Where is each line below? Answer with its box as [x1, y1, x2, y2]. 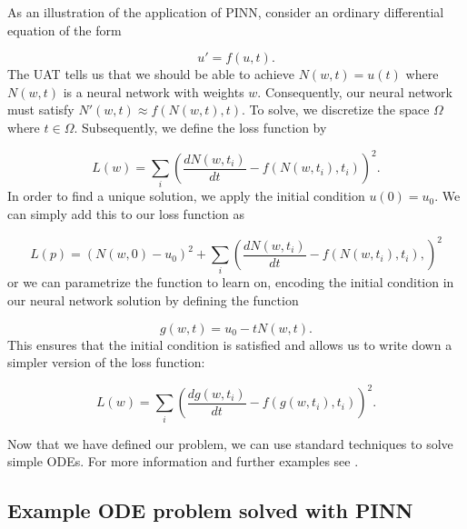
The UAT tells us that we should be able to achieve [7, 65, 294, 84]
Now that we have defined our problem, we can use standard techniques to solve [7, 434, 453, 453]
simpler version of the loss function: [7, 353, 205, 372]
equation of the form [7, 20, 122, 39]
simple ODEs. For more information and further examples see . [7, 452, 359, 471]
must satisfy [7, 100, 75, 119]
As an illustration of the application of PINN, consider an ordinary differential [7, 3, 444, 21]
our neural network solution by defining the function [7, 291, 299, 309]
